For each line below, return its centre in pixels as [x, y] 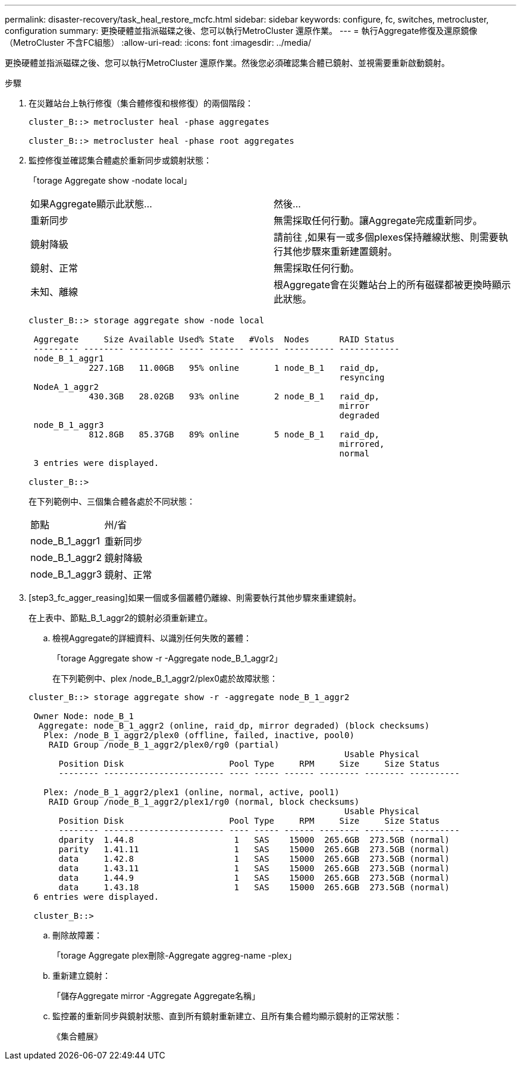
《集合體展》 [77, 1036]
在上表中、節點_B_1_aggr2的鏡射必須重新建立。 [121, 618]
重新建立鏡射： [81, 976]
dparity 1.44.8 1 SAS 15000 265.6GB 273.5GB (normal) [254, 840]
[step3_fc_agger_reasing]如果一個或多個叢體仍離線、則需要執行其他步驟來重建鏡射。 [195, 598]
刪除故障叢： [77, 935]
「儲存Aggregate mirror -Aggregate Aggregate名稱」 [156, 996]
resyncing [362, 377]
